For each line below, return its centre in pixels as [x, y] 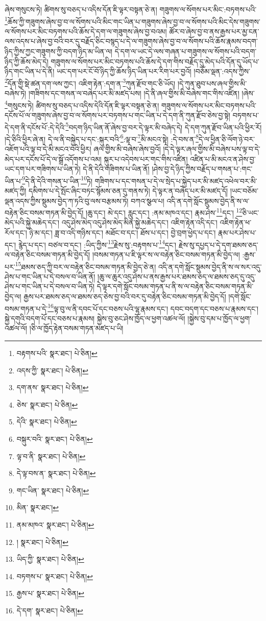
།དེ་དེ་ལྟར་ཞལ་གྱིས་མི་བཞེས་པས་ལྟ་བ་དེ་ [212, 149]
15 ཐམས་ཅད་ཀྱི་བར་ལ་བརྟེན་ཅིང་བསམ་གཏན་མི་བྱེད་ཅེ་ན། [86, 266]
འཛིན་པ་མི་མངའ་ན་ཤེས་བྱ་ [223, 159]
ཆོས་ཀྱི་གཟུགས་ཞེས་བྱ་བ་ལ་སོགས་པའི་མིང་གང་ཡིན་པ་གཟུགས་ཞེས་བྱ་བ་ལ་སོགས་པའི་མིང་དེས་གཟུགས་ [134, 21]
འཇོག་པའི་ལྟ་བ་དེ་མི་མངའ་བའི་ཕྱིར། [48, 149]
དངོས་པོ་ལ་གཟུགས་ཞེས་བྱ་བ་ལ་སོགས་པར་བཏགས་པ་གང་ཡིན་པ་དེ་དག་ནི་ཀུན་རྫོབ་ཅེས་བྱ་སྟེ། [118, 115]
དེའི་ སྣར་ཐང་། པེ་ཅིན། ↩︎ [47, 422]
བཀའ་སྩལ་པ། [148, 200]
